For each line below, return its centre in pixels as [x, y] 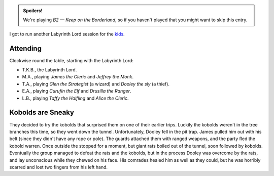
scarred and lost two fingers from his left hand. [59, 167]
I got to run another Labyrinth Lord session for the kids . [67, 34]
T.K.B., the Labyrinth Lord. [49, 70]
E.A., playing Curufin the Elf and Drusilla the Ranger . [77, 91]
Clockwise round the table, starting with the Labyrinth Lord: [72, 60]
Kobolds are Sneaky [42, 113]
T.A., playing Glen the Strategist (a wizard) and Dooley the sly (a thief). [96, 84]
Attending [25, 48]
